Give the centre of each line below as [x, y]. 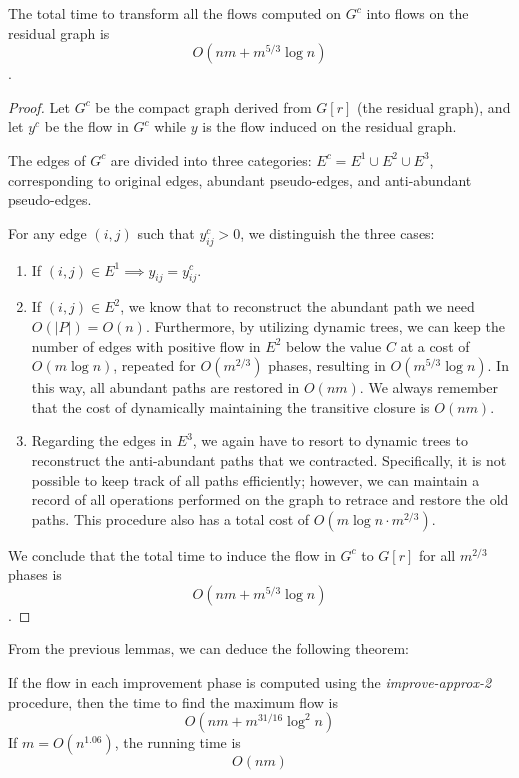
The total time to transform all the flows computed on [175, 13]
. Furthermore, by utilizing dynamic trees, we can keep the [325, 325]
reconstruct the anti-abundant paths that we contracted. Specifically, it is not [269, 459]
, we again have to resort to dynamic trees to [330, 440]
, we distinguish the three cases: [337, 232]
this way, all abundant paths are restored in [165, 387]
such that [166, 232]
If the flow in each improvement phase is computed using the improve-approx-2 [250, 682]
